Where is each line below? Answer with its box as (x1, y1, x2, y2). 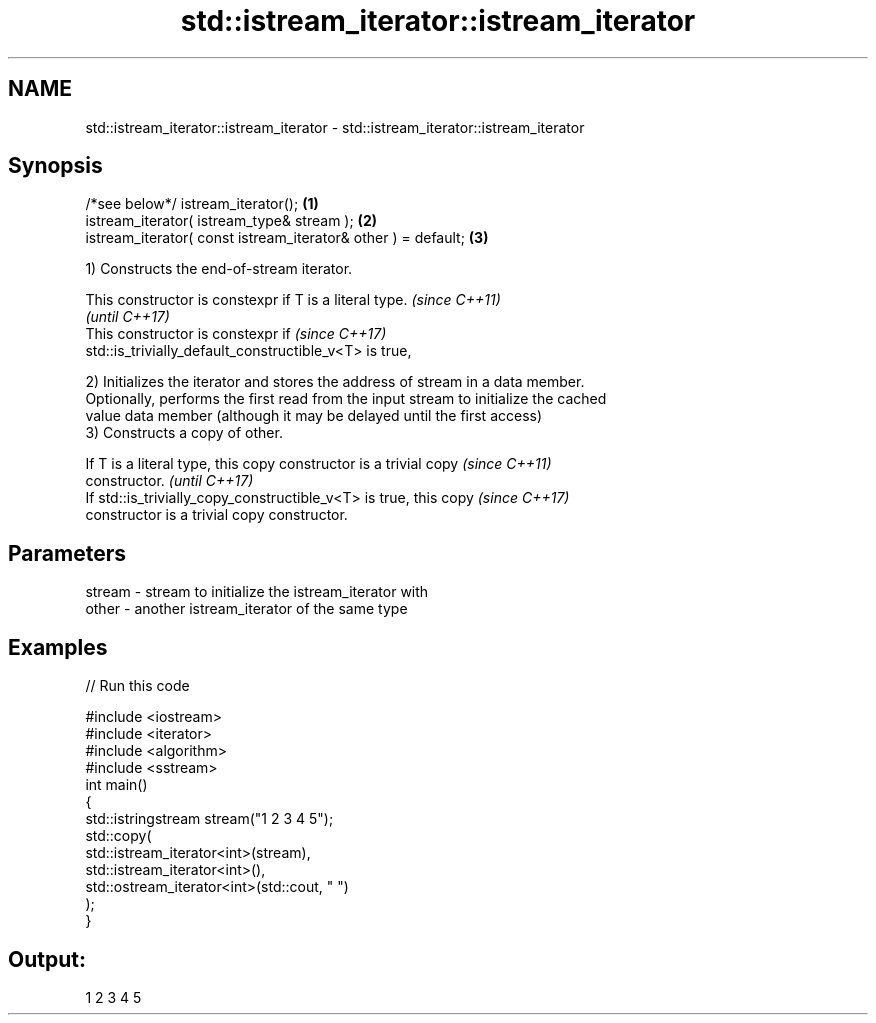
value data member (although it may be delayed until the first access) (85, 407, 543, 425)
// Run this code (85, 677, 190, 695)
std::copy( (85, 827, 152, 845)
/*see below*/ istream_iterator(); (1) (85, 195, 319, 213)
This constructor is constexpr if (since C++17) (85, 325, 387, 343)
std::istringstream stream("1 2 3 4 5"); (85, 810, 334, 828)
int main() (85, 776, 148, 794)
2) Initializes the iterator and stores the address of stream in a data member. (85, 373, 585, 391)
